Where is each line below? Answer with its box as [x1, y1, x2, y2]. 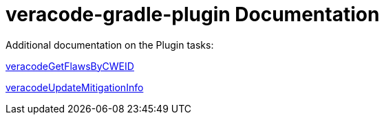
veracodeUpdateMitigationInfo [6, 81, 144, 93]
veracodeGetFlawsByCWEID [6, 60, 134, 72]
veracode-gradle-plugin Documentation [6, 3, 380, 26]
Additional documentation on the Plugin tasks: [6, 38, 214, 51]
